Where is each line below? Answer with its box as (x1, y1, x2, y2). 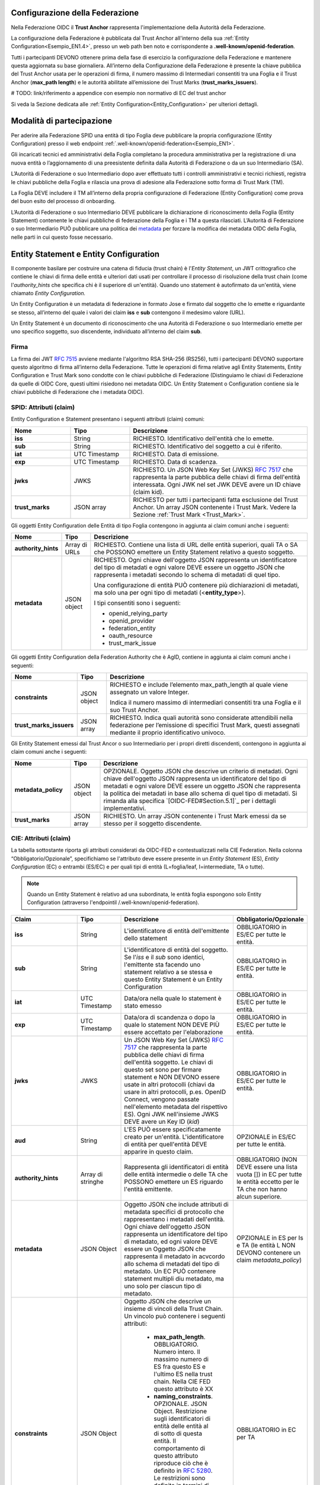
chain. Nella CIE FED (153, 1377, 211, 1385)
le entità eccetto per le (236, 1177, 299, 1186)
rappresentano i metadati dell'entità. (124, 1215, 225, 1223)
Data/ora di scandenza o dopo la (124, 1013, 216, 1021)
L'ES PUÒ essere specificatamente (124, 1125, 222, 1133)
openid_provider (108, 617, 155, 625)
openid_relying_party (108, 609, 168, 618)
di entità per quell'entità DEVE (124, 1140, 207, 1148)
